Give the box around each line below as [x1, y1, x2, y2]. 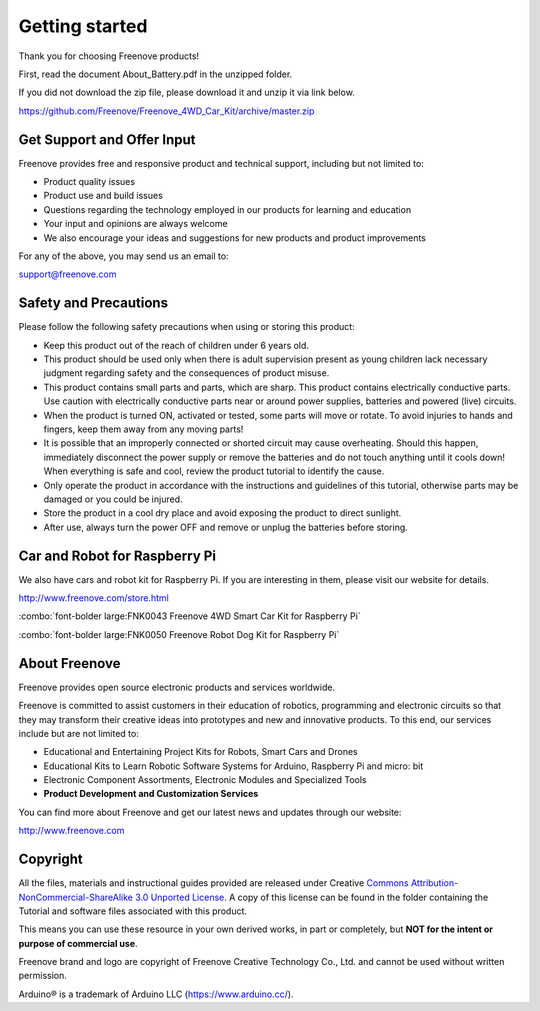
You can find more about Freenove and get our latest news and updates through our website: [18, 806, 402, 818]
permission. [18, 970, 67, 982]
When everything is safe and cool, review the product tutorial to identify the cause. [43, 465, 385, 477]
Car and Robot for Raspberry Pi [18, 547, 217, 564]
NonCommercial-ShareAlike [18, 891, 134, 903]
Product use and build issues [43, 190, 164, 202]
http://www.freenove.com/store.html [18, 592, 169, 604]
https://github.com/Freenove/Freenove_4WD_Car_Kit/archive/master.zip [18, 105, 315, 117]
